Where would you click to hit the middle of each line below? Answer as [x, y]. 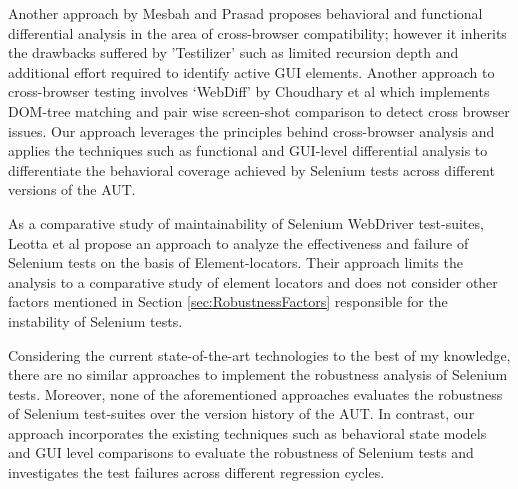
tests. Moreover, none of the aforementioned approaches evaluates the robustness [255, 393]
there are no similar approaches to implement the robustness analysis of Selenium [258, 374]
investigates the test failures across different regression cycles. [196, 472]
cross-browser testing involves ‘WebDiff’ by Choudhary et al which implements [249, 91]
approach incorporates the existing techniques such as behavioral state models [247, 432]
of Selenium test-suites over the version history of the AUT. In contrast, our [241, 413]
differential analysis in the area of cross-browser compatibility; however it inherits [257, 32]
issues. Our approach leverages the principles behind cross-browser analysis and [251, 130]
